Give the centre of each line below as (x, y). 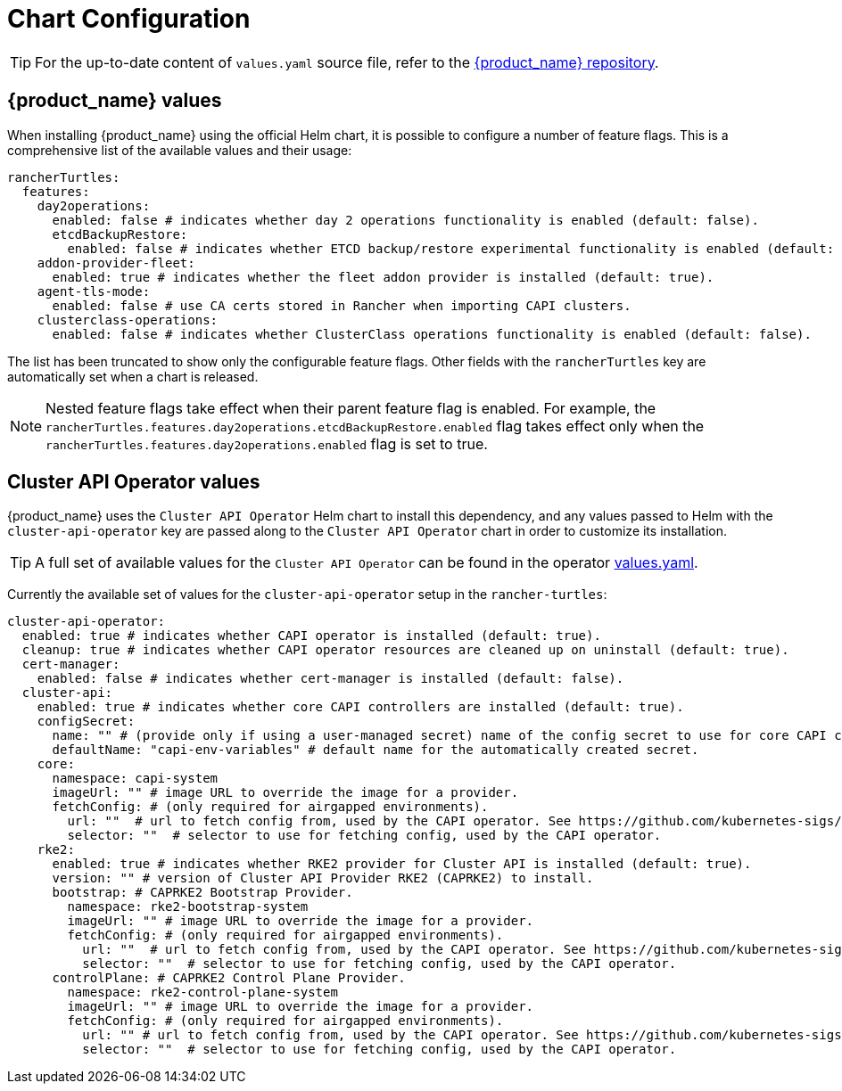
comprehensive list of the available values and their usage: (180, 150)
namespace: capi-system (135, 779)
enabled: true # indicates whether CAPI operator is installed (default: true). (311, 636)
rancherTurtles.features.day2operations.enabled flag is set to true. (267, 443)
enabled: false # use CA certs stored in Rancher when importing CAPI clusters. (342, 305)
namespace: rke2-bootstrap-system (188, 907)
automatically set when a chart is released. (133, 376)
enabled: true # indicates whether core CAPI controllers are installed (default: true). (360, 707)
